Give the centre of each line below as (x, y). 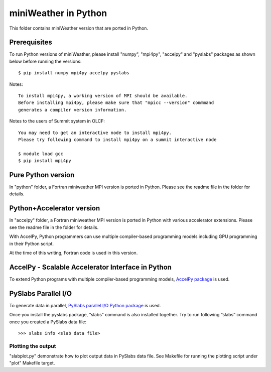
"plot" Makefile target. (32, 363)
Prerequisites (31, 42)
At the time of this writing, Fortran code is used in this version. (74, 253)
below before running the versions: (45, 61)
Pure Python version (42, 175)
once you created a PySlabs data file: (48, 322)
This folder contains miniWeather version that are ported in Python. (79, 28)
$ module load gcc (41, 154)
